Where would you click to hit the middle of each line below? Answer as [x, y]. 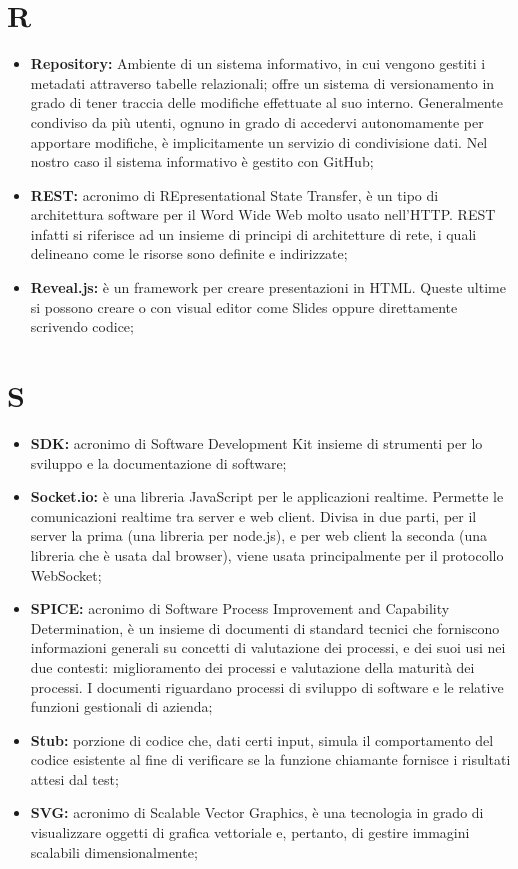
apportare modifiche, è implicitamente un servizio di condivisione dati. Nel [259, 141]
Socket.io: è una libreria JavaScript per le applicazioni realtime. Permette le [267, 496]
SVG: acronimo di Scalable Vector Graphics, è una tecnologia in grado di [257, 812]
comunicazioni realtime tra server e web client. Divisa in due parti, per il [253, 515]
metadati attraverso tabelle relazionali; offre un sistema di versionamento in [262, 82]
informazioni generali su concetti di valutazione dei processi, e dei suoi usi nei [268, 647]
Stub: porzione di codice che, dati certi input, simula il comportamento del [262, 739]
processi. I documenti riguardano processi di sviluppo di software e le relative [267, 686]
